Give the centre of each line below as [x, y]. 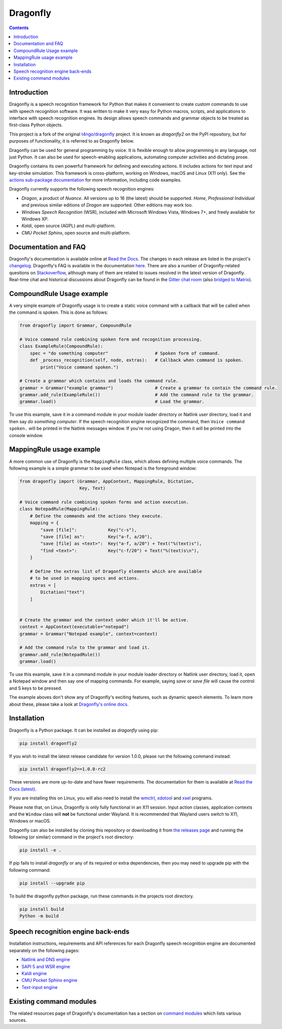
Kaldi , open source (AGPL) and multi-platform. [69, 226]
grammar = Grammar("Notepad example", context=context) [89, 634]
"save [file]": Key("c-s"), [88, 530]
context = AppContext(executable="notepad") [74, 627]
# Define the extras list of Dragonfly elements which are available [116, 571]
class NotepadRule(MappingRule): [60, 509]
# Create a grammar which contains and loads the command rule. [99, 381]
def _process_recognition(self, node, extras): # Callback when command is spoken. [137, 360]
